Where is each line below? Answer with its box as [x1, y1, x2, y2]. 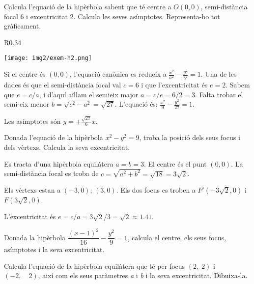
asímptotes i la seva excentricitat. [4, 244, 105, 255]
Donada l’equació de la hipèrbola [4, 132, 103, 142]
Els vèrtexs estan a [4, 185, 61, 195]
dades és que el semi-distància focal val [4, 79, 121, 89]
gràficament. [4, 21, 41, 31]
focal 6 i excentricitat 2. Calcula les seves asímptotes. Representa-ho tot [4, 11, 220, 21]
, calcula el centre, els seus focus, [127, 232, 226, 242]
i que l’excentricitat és [141, 79, 208, 89]
